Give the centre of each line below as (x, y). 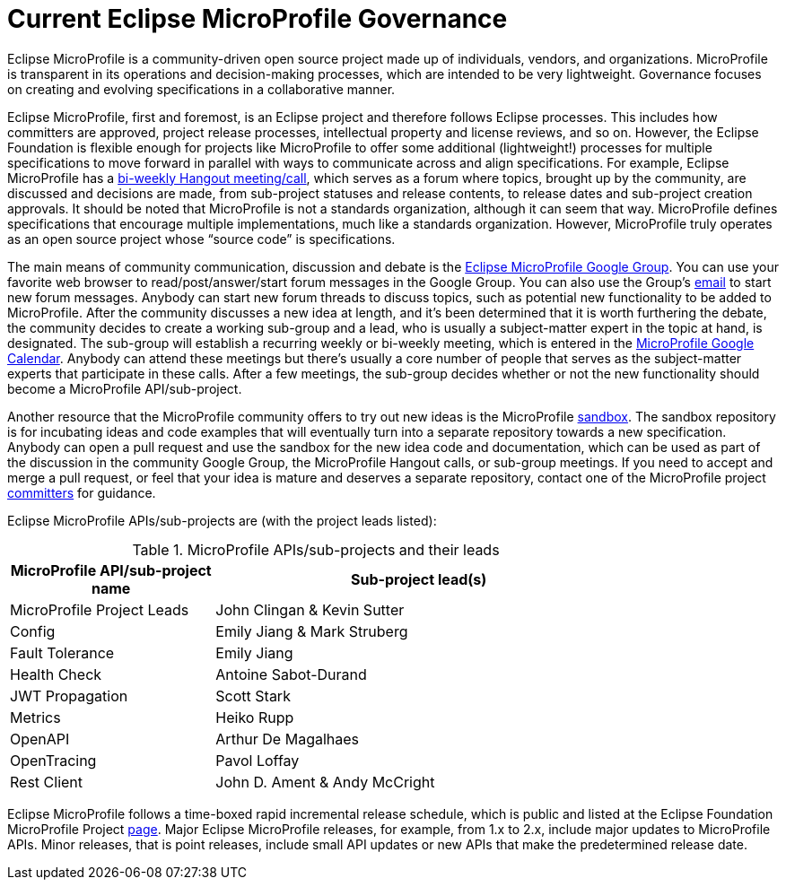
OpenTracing (53, 760)
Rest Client (47, 782)
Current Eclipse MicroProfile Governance (258, 19)
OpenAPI (40, 739)
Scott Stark (253, 696)
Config (33, 631)
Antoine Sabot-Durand (291, 674)
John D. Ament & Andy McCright (325, 782)
